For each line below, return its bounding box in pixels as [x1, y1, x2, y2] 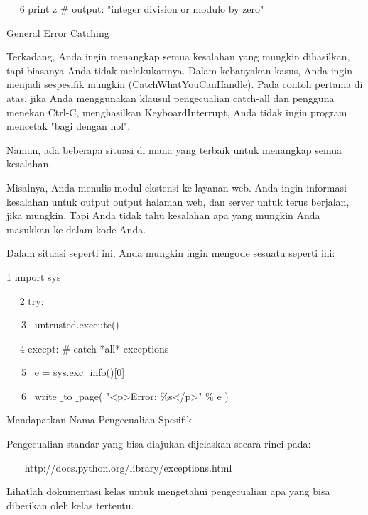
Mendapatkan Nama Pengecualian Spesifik [6, 412, 192, 427]
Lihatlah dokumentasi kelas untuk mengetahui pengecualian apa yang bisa [6, 484, 330, 499]
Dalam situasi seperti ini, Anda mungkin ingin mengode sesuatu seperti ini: [6, 245, 335, 260]
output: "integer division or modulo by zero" [72, 1, 264, 16]
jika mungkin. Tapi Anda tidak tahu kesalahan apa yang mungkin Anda [6, 208, 320, 223]
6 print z [19, 1, 58, 16]
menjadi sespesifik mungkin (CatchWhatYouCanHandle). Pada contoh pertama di [6, 77, 363, 92]
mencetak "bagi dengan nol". [6, 118, 131, 133]
